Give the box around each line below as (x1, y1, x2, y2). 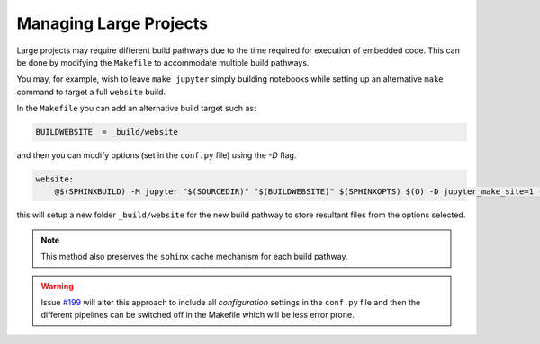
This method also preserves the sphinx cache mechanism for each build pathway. (40, 251, 348, 262)
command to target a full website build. (16, 86, 166, 97)
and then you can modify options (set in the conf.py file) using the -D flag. (16, 150, 297, 161)
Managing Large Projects (16, 13, 209, 33)
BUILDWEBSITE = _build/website (35, 127, 179, 137)
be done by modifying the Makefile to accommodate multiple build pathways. (16, 57, 310, 67)
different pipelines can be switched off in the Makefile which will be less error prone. (40, 310, 355, 321)
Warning (40, 280, 74, 291)
